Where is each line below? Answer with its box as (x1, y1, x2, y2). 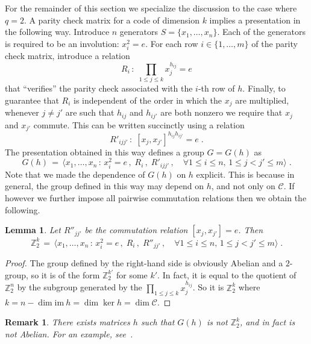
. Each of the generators (217, 25, 306, 38)
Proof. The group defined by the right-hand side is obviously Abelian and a (5, 257, 283, 269)
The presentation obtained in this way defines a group (5, 145, 204, 158)
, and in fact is (239, 316, 295, 328)
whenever (5, 106, 39, 119)
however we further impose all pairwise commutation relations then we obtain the (5, 192, 307, 204)
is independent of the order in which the (74, 93, 222, 106)
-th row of (198, 82, 235, 95)
